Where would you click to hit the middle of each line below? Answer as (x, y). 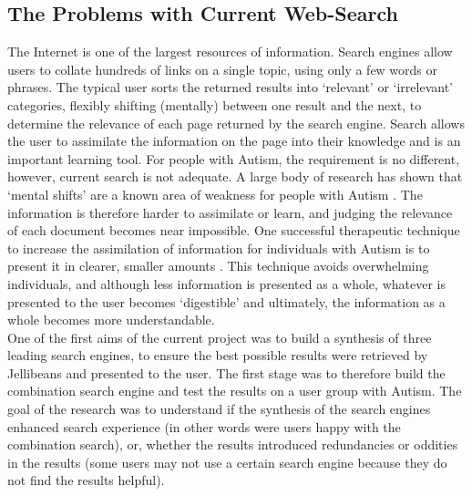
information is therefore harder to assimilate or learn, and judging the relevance (230, 212)
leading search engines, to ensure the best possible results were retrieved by (218, 355)
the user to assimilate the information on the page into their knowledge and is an (234, 141)
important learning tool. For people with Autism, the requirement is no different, (234, 158)
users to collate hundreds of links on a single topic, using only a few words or (223, 69)
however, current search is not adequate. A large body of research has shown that (235, 176)
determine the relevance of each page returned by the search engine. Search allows (236, 123)
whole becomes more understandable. (111, 320)
